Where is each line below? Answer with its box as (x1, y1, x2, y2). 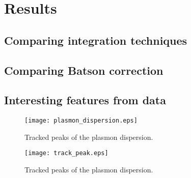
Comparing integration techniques (4, 32, 187, 48)
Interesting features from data (4, 92, 166, 108)
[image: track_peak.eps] (24, 150, 108, 157)
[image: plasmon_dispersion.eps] (24, 117, 138, 125)
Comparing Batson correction (4, 62, 163, 78)
